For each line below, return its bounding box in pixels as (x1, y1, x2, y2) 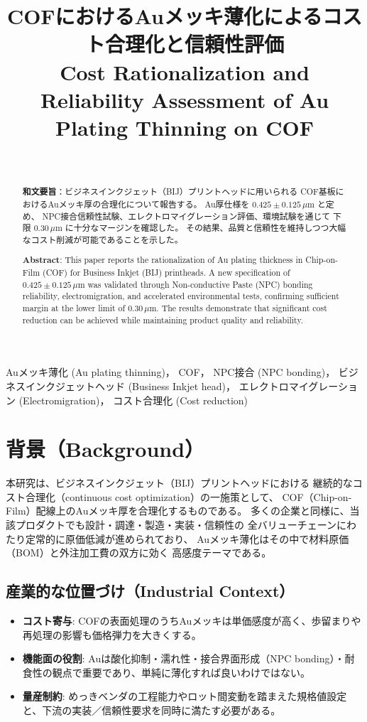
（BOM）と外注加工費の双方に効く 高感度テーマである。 (6, 545, 272, 560)
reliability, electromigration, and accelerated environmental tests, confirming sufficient (22, 290, 339, 302)
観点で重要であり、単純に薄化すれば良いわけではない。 (52, 664, 311, 679)
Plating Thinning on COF (55, 112, 314, 141)
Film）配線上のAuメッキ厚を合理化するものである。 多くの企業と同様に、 (6, 503, 350, 518)
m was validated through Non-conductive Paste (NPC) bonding (77, 278, 313, 290)
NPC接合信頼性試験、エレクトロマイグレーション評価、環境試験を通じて (42, 210, 331, 222)
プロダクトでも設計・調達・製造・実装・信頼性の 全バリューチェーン (15, 517, 336, 532)
